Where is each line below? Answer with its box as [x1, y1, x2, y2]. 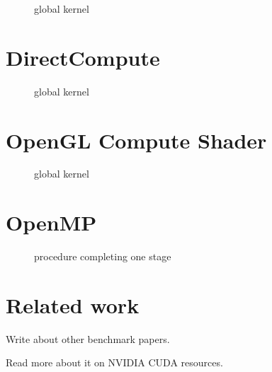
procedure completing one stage [34, 249, 171, 264]
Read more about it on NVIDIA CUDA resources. [6, 355, 223, 370]
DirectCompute [6, 42, 160, 71]
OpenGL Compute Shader [6, 125, 267, 154]
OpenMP [6, 208, 97, 237]
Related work [6, 290, 140, 319]
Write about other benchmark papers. [6, 331, 170, 346]
